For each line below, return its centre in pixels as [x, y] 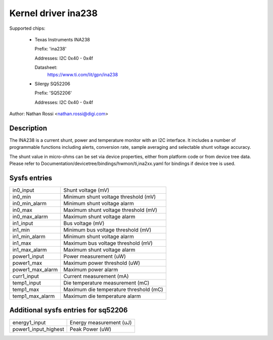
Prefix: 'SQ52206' [53, 93]
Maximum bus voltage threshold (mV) [108, 243]
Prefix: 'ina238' [51, 49]
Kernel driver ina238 [54, 13]
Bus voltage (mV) [84, 223]
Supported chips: [27, 28]
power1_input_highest [38, 329]
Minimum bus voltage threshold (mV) [107, 230]
